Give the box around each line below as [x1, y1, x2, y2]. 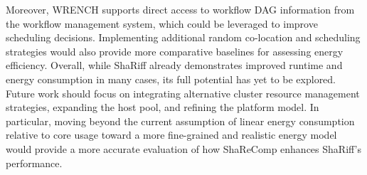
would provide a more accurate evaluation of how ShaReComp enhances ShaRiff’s [6, 141, 361, 156]
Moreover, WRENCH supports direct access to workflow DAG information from [6, 2, 355, 16]
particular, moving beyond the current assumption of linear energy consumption [6, 113, 355, 128]
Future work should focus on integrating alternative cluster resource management [6, 85, 360, 100]
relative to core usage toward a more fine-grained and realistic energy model [6, 127, 337, 142]
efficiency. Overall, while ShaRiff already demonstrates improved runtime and [6, 58, 343, 73]
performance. [6, 155, 63, 170]
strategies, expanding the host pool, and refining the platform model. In [6, 100, 319, 115]
